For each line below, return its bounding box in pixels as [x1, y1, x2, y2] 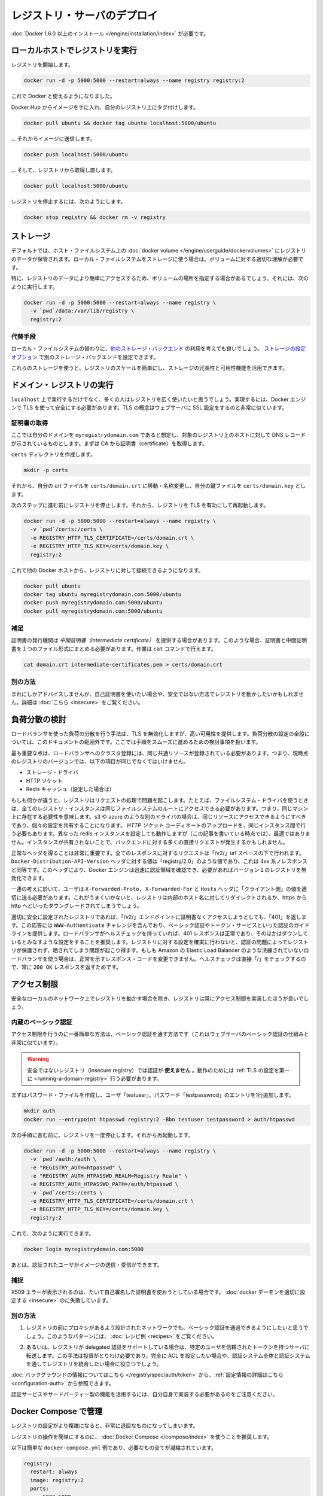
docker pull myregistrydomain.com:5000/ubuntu [23, 607, 163, 615]
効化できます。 [11, 874, 48, 882]
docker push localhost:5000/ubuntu [23, 151, 128, 158]
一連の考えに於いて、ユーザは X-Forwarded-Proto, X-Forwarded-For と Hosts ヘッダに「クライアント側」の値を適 [11, 886, 307, 893]
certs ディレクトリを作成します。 [11, 451, 96, 458]
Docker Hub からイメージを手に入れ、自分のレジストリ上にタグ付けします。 [11, 104, 199, 111]
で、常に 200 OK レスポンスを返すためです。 [11, 963, 122, 971]
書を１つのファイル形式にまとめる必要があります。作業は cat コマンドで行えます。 [11, 645, 217, 652]
